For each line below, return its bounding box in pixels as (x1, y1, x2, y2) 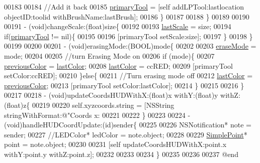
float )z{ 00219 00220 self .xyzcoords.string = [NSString (7, 99, 175, 110)
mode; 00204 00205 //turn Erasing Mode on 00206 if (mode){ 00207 (4, 50, 215, 61)
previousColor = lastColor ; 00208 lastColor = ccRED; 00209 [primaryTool (4, 60, 233, 71)
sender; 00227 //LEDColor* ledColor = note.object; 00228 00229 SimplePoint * (4, 129, 247, 139)
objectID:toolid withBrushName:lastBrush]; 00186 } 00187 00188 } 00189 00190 (4, 11, 249, 22)
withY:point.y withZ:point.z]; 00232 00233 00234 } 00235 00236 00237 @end (4, 148, 238, 159)
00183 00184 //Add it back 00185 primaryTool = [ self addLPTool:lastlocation (4, 2, 244, 12)
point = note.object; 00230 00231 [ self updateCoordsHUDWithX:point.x (4, 139, 227, 149)
